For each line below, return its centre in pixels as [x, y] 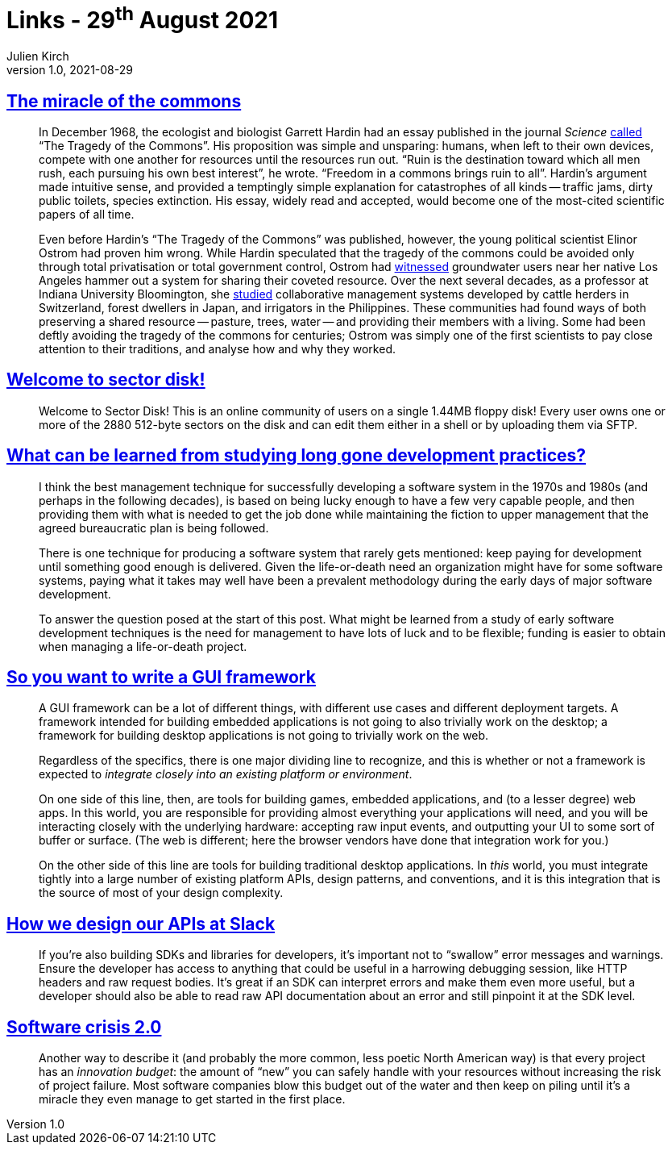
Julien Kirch [38, 56]
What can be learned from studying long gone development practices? [297, 456]
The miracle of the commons [124, 101]
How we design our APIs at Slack [141, 924]
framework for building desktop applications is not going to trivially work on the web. [264, 736]
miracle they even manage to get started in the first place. [192, 1099]
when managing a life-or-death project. [143, 646]
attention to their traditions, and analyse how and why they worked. [217, 348]
